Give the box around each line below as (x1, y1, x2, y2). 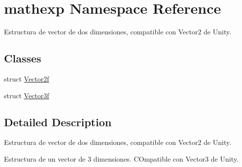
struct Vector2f (4, 73, 49, 83)
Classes (4, 51, 41, 66)
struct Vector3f (4, 90, 49, 100)
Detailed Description (4, 114, 112, 129)
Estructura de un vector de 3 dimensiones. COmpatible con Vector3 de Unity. (4, 153, 239, 164)
